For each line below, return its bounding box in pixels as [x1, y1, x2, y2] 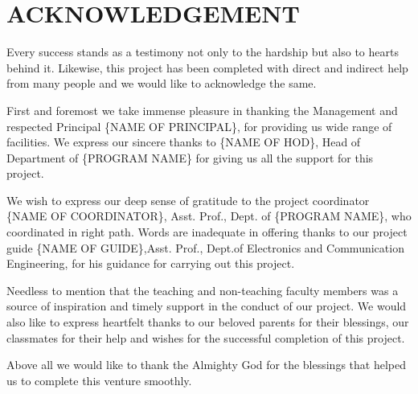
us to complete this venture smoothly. [6, 371, 192, 388]
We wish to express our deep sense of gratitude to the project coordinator [6, 191, 370, 208]
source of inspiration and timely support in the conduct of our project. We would [6, 298, 407, 314]
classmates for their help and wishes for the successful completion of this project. [6, 329, 405, 346]
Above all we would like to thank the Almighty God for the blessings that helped [6, 356, 406, 373]
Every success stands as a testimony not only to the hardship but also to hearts [6, 43, 399, 60]
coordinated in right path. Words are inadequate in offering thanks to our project [6, 224, 408, 240]
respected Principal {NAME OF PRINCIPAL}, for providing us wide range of [6, 117, 392, 134]
